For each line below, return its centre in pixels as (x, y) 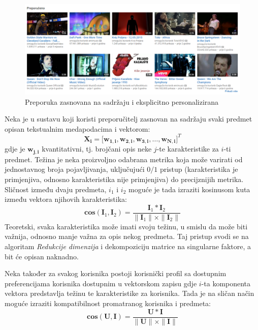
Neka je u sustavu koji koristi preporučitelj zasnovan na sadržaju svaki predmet (128, 119)
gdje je (15, 149)
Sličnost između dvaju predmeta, (56, 189)
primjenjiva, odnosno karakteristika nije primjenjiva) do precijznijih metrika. (124, 179)
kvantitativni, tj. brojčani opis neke (97, 149)
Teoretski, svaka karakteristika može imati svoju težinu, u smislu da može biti (126, 226)
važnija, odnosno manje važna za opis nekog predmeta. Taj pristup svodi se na (127, 236)
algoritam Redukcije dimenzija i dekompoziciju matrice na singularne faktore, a (128, 246)
